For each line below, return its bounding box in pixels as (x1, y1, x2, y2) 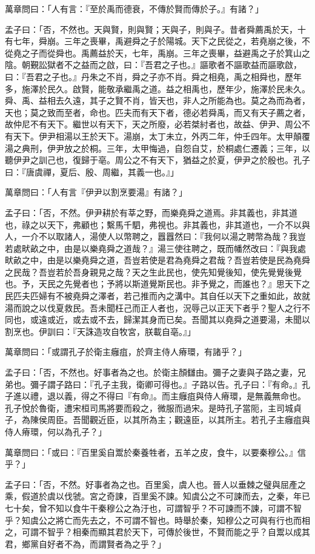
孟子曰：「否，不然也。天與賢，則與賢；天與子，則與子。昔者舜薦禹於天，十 (5, 22, 306, 35)
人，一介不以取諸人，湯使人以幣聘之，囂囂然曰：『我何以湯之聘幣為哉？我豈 (5, 230, 306, 243)
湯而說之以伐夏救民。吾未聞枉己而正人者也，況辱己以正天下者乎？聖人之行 (5, 301, 302, 314)
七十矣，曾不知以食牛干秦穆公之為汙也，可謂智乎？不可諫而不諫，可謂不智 (5, 501, 302, 514)
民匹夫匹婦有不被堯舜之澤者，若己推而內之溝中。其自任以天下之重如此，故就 (5, 289, 310, 302)
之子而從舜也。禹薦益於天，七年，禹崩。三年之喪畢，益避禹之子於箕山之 (21, 46, 310, 59)
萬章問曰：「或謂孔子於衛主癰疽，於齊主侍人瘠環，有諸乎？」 (5, 345, 247, 358)
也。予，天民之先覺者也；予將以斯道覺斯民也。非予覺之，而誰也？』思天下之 (5, 277, 310, 290)
